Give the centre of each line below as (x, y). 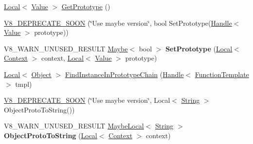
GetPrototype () (86, 6)
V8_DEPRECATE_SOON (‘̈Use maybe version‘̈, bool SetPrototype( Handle (118, 23)
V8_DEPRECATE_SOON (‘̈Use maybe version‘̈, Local (87, 100)
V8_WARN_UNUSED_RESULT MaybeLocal (74, 126)
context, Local (62, 58)
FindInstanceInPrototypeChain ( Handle (124, 74)
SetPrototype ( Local (199, 48)
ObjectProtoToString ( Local (51, 135)
